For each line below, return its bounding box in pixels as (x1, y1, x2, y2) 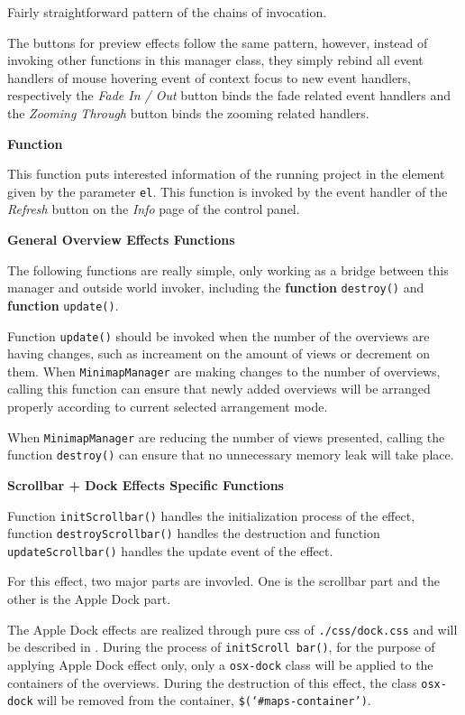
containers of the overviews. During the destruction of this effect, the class (7, 673, 417, 692)
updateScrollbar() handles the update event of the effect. (7, 541, 333, 560)
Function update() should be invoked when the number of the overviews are (7, 326, 430, 345)
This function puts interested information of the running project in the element (7, 164, 445, 183)
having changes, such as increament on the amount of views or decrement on (7, 344, 430, 363)
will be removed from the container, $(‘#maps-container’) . (37, 691, 371, 710)
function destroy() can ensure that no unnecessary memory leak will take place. (7, 445, 454, 464)
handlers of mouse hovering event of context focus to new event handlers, (7, 68, 412, 87)
